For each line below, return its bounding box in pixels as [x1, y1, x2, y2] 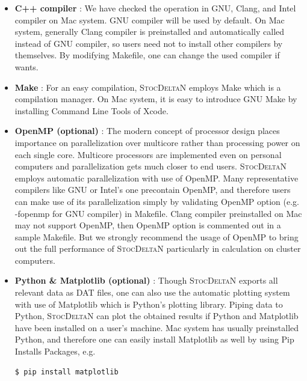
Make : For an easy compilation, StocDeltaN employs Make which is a [14, 81, 281, 93]
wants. [14, 60, 39, 73]
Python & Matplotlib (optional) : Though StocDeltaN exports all [14, 274, 278, 287]
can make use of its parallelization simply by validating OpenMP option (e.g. [14, 195, 300, 207]
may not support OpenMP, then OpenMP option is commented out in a [14, 219, 281, 231]
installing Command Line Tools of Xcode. [14, 104, 169, 117]
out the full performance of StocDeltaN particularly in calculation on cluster [14, 242, 301, 255]
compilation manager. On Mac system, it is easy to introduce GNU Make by [14, 93, 297, 105]
